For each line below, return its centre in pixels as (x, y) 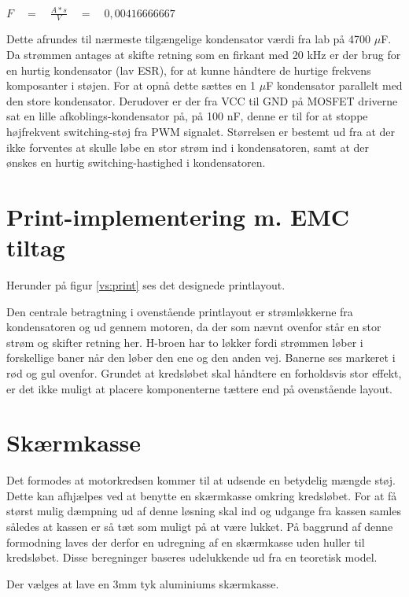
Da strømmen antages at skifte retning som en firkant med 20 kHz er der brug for (204, 54)
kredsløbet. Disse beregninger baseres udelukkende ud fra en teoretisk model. (192, 557)
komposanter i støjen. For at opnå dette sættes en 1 (131, 85)
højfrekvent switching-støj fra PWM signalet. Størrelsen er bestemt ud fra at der (201, 131)
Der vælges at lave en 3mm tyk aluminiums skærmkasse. (143, 583)
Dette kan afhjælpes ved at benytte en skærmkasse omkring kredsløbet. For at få (202, 495)
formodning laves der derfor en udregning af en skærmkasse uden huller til (186, 542)
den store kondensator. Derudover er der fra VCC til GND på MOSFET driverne (202, 100)
